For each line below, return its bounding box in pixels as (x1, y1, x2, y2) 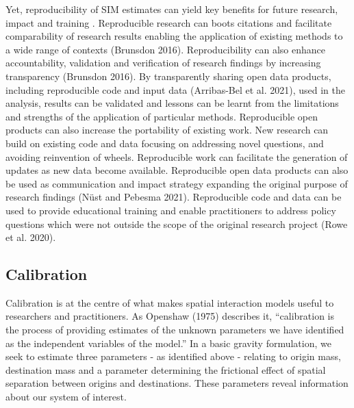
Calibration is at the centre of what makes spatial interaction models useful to (5, 295, 334, 309)
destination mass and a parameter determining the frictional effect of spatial (5, 362, 326, 377)
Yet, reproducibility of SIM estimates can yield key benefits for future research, (5, 2, 338, 16)
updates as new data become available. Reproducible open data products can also (5, 163, 349, 177)
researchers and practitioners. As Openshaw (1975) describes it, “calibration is (5, 309, 334, 323)
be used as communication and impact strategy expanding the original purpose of (5, 176, 348, 190)
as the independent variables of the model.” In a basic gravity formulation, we (5, 335, 331, 350)
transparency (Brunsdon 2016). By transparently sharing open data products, (5, 68, 331, 83)
